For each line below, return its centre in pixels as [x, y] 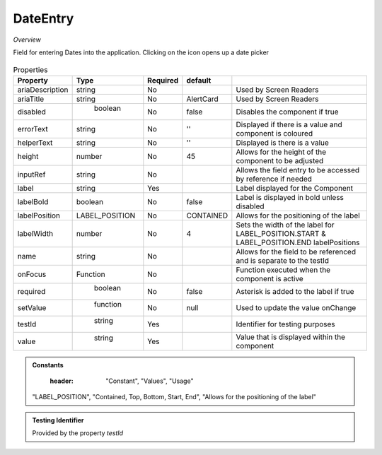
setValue [32, 307]
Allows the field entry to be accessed [298, 170]
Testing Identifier [58, 420]
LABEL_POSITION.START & [281, 233]
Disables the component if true [287, 112]
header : [62, 381]
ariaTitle [31, 99]
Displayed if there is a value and [289, 124]
